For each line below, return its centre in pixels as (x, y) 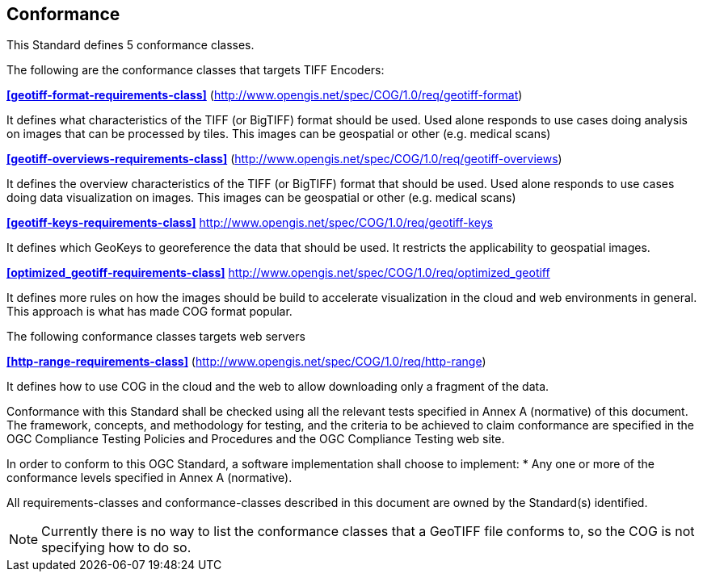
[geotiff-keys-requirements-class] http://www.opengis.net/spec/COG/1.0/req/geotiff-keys (250, 223)
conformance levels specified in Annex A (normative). (149, 478)
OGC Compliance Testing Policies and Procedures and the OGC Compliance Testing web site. (256, 439)
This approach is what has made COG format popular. (149, 312)
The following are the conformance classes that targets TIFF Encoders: (196, 70)
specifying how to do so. (116, 548)
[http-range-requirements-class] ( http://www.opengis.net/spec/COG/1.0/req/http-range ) (246, 362)
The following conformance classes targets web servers (156, 337)
